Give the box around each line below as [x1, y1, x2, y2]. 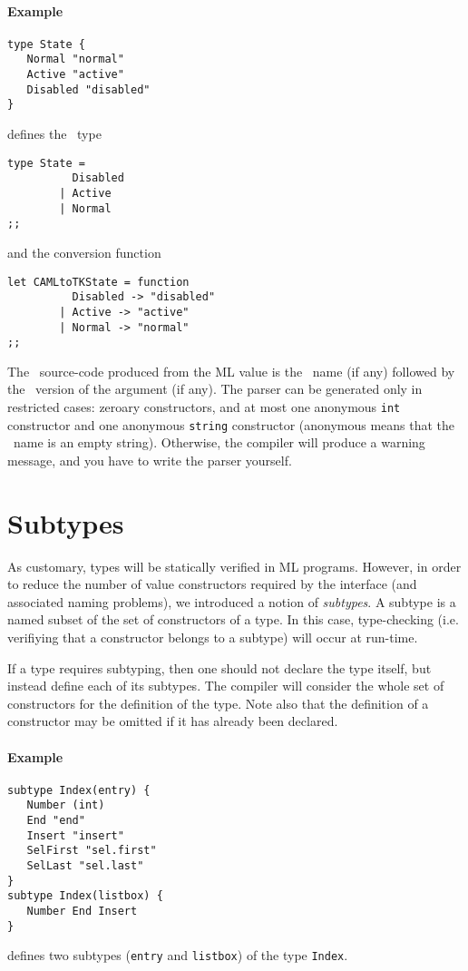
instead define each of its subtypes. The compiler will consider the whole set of [7, 676, 444, 695]
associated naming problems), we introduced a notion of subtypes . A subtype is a [7, 592, 456, 611]
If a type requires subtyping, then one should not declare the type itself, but [7, 658, 432, 677]
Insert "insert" [26, 829, 124, 842]
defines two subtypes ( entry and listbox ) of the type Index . [7, 946, 348, 965]
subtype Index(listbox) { [7, 889, 163, 903]
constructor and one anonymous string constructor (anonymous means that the [7, 415, 455, 434]
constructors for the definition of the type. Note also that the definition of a [7, 693, 429, 712]
